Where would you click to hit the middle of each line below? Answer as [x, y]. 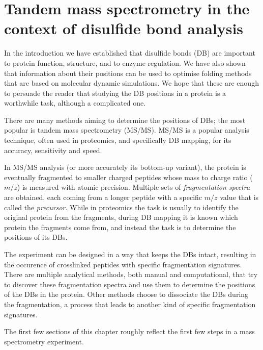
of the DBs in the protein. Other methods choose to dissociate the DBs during [126, 294]
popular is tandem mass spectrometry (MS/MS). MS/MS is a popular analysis [127, 130]
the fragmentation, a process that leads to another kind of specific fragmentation [130, 304]
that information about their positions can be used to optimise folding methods [128, 73]
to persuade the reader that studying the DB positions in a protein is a [115, 93]
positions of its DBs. [36, 237]
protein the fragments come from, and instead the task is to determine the [120, 227]
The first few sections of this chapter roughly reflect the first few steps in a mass [129, 331]
